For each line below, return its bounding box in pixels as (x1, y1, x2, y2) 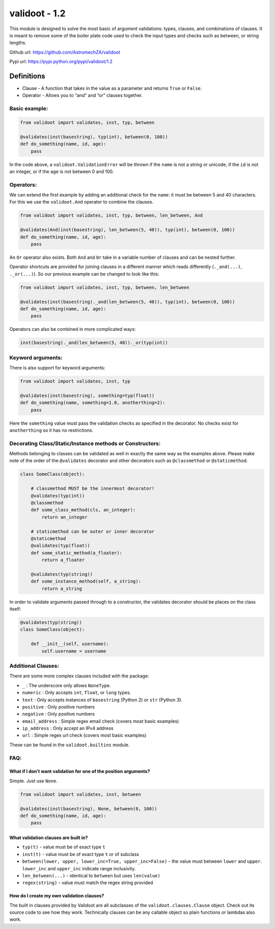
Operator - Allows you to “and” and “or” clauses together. (22, 92, 143, 99)
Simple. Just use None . (9, 777, 58, 784)
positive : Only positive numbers (22, 703, 95, 710)
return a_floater (41, 557, 85, 563)
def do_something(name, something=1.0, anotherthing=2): (20, 400, 166, 406)
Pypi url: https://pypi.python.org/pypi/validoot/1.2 (9, 59, 113, 65)
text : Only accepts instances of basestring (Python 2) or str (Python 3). (22, 697, 183, 703)
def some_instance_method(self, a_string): (31, 578, 141, 584)
